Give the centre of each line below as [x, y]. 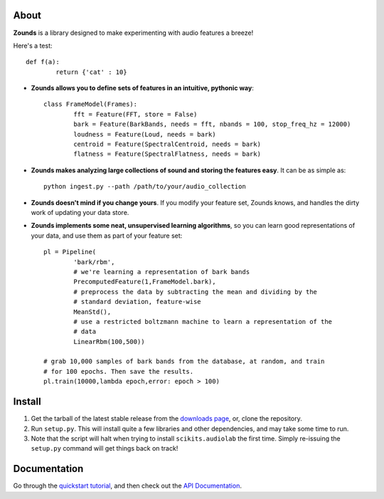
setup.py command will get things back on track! [105, 448]
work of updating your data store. [80, 212]
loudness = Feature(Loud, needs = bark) [145, 134]
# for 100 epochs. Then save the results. [119, 371]
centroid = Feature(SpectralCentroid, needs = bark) [167, 145]
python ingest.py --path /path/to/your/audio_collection [145, 187]
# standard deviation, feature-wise [138, 302]
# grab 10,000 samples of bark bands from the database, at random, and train [184, 362]
